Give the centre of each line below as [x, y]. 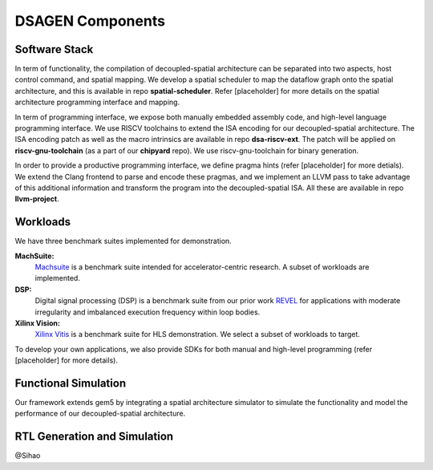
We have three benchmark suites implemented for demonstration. [123, 241]
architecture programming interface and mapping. [97, 102]
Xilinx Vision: [37, 323]
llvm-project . [37, 199]
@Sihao [28, 456]
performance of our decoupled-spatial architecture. [100, 414]
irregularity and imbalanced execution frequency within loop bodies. [148, 312]
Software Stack [54, 49]
